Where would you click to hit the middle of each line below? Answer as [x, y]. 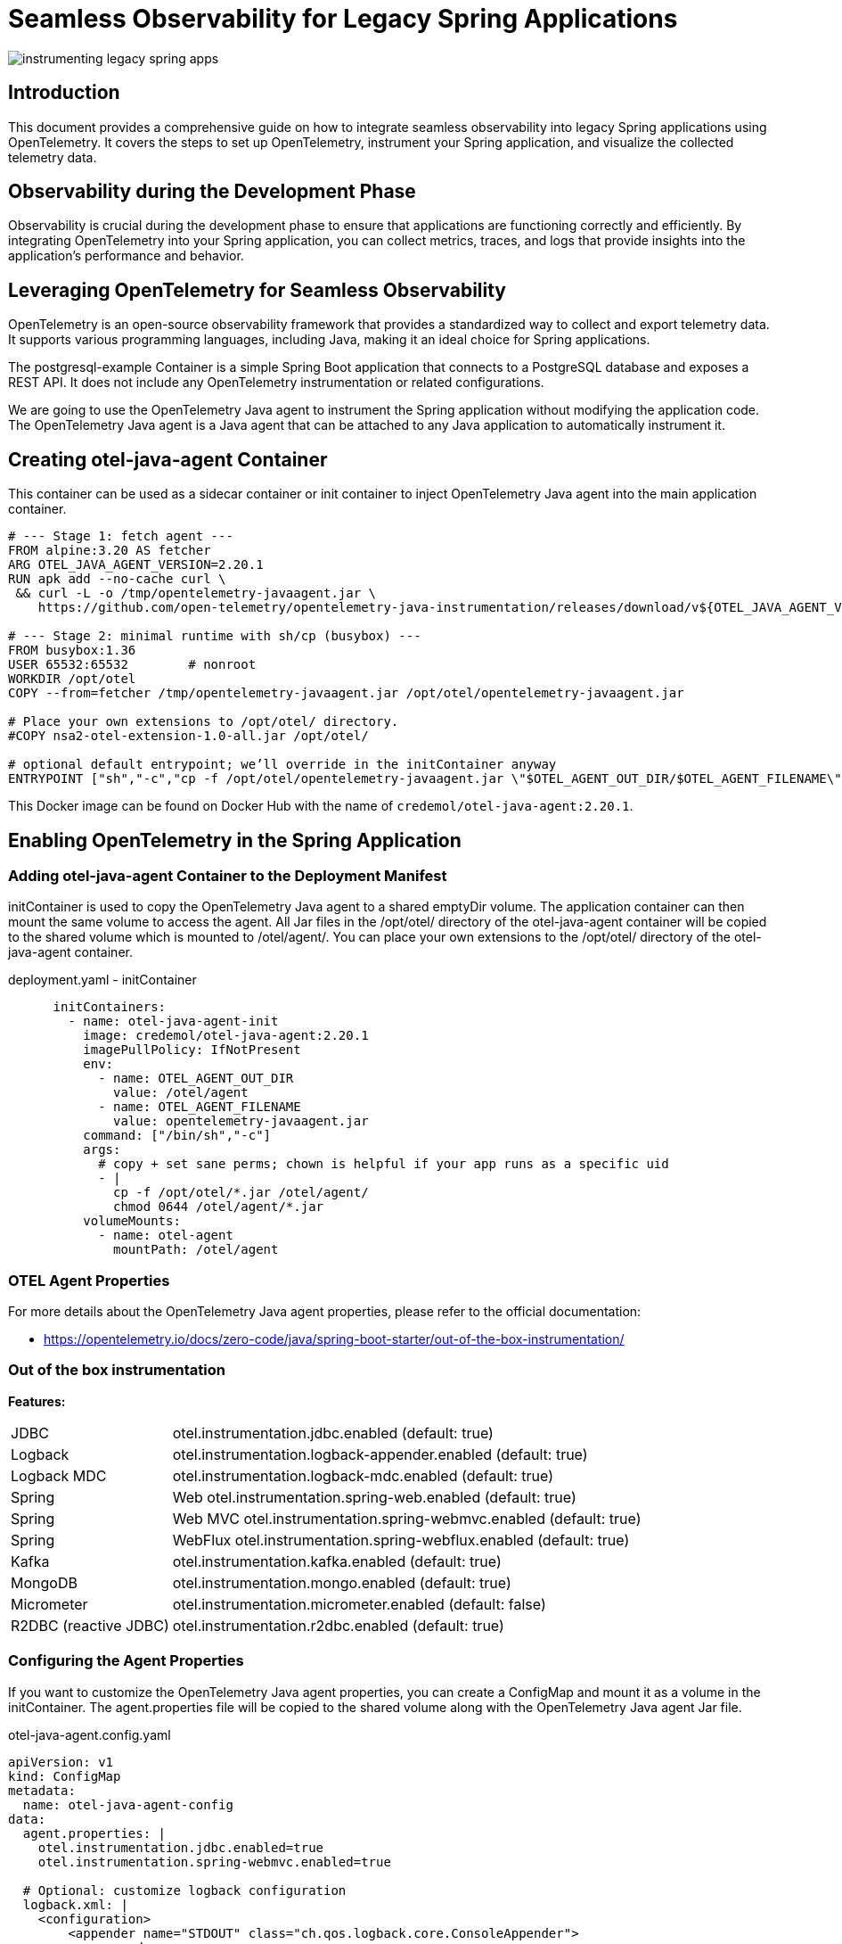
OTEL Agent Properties [89, 1280]
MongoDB [44, 1582]
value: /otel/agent [181, 1093]
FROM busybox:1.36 [72, 651]
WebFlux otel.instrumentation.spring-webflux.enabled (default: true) [401, 1540]
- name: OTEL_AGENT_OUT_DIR [196, 1079]
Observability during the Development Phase [212, 192]
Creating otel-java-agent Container [168, 459]
